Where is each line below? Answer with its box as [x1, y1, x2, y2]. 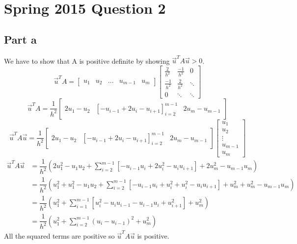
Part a [4, 31, 37, 47]
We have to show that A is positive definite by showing [4, 55, 170, 66]
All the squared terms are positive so [4, 231, 115, 241]
